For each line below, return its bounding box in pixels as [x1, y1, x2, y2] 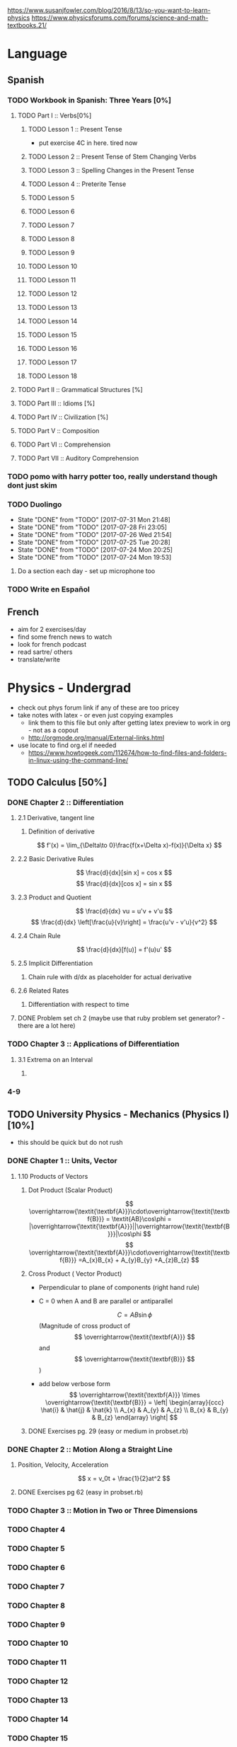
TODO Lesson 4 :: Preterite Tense [28, 180, 127, 188]
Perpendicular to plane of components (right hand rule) [38, 1283, 200, 1291]
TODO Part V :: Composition [17, 426, 100, 434]
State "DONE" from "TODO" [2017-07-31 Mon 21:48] [17, 516, 171, 524]
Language [7, 46, 68, 62]
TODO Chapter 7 [7, 1581, 65, 1591]
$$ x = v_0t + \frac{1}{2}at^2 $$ [77, 1475, 171, 1483]
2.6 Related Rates [17, 986, 69, 995]
